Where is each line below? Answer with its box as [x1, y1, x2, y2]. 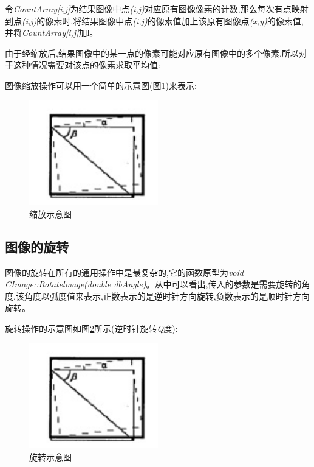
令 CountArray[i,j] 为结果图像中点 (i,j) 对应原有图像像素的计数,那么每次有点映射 [5, 2, 309, 15]
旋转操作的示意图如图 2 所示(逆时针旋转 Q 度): [5, 322, 178, 334]
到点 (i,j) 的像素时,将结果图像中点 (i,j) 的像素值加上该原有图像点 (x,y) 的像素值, [5, 14, 304, 27]
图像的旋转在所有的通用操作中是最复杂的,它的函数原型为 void [5, 265, 244, 278]
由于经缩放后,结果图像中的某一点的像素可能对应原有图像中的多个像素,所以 [5, 46, 299, 59]
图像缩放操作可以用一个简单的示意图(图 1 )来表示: [5, 79, 197, 91]
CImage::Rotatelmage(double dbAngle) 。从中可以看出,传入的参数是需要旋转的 [5, 278, 302, 290]
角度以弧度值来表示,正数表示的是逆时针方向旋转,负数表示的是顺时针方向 [24, 289, 310, 302]
